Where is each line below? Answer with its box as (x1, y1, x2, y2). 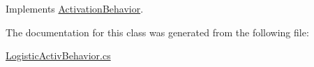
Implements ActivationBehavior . (6, 1, 144, 15)
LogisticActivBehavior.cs (6, 48, 111, 63)
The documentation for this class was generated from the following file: (6, 24, 309, 39)
